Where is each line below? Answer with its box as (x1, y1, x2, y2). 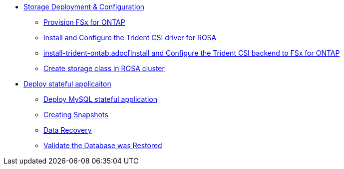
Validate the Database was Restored (43, 141, 162, 150)
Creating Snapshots (43, 110, 108, 119)
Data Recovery (43, 126, 92, 134)
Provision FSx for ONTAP (43, 18, 125, 26)
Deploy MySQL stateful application (43, 95, 157, 103)
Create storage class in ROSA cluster (43, 64, 165, 73)
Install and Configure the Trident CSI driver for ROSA (43, 33, 217, 42)
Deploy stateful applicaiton (23, 80, 111, 88)
